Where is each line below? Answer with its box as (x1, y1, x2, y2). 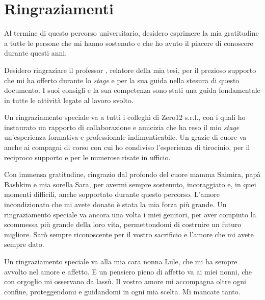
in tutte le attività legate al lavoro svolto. (4, 94, 134, 105)
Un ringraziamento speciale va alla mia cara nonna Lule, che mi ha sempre (4, 256, 237, 266)
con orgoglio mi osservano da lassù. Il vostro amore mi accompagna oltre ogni (4, 276, 246, 287)
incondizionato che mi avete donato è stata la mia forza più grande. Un (4, 199, 227, 210)
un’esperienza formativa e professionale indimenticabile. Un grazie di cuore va (4, 132, 247, 142)
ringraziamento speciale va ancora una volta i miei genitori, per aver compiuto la (4, 209, 256, 219)
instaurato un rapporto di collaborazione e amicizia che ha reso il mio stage (4, 121, 240, 132)
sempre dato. (4, 239, 44, 249)
